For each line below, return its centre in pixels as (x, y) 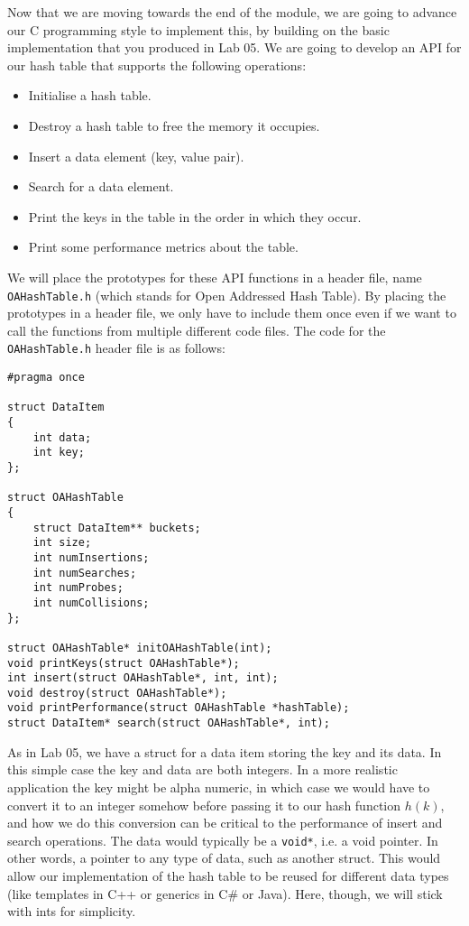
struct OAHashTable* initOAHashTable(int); (140, 648)
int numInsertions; (91, 557)
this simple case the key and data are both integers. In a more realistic (202, 769)
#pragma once (46, 378)
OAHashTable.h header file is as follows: (116, 348)
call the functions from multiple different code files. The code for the (197, 330)
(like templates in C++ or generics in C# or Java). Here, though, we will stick (225, 893)
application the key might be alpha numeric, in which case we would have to (219, 787)
